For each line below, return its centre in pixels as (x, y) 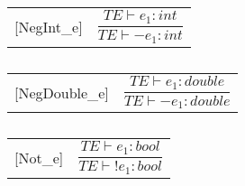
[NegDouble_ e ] (62, 92)
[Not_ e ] (39, 158)
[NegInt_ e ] (49, 26)
